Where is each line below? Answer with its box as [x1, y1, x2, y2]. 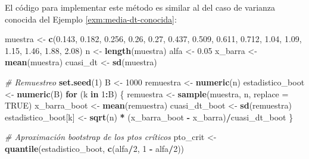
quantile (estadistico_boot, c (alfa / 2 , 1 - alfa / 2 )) [5, 142, 185, 154]
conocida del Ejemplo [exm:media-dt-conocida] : [5, 12, 177, 25]
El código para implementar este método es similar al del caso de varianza [5, 1, 276, 13]
